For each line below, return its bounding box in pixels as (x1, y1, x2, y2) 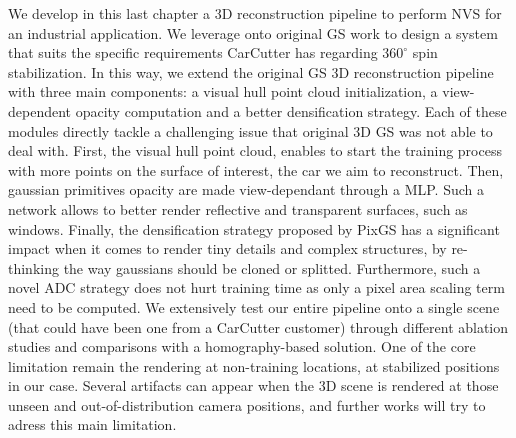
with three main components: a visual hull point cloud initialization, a (8, 81, 438, 102)
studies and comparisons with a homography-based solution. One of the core (8, 336, 476, 357)
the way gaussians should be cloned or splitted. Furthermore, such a (63, 257, 481, 278)
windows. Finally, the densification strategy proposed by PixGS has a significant (8, 218, 500, 239)
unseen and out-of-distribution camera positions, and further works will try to (8, 394, 486, 415)
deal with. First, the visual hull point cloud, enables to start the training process (8, 140, 502, 161)
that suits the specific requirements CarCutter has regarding (8, 42, 378, 63)
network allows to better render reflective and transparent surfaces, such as (8, 198, 468, 219)
